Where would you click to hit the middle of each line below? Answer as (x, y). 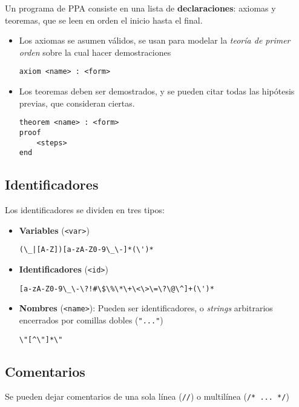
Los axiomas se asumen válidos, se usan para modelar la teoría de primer (155, 40)
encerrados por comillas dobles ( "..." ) (91, 319)
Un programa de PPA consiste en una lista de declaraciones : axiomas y (140, 8)
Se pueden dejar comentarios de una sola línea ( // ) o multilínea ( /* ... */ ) (147, 396)
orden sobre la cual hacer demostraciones (95, 52)
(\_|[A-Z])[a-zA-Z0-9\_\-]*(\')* (86, 250)
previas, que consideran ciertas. (77, 103)
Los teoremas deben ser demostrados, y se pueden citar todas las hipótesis (157, 91)
